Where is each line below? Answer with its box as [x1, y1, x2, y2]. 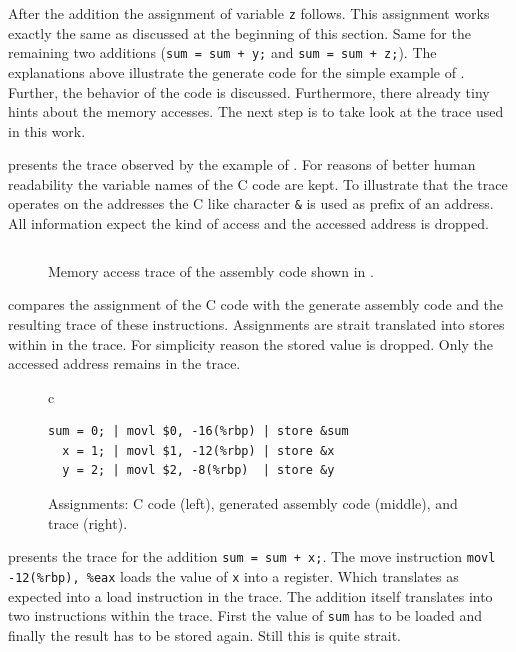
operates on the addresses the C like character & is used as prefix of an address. [8, 193, 494, 214]
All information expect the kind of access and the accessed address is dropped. [8, 213, 489, 234]
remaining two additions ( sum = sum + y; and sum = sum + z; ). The [8, 42, 437, 63]
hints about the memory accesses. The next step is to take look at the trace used [8, 101, 504, 122]
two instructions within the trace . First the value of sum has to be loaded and [8, 605, 483, 626]
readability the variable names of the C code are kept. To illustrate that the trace [8, 173, 508, 194]
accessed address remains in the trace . [8, 353, 241, 374]
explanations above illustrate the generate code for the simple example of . [8, 61, 465, 82]
